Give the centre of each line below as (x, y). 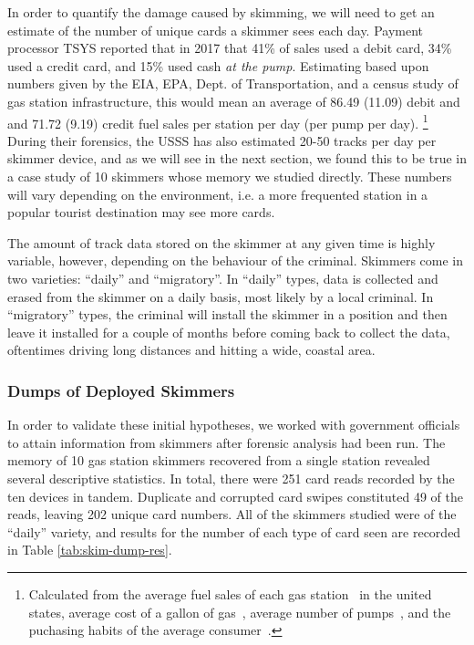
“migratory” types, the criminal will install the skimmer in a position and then (227, 314)
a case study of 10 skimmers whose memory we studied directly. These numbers (230, 176)
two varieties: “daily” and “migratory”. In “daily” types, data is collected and (223, 278)
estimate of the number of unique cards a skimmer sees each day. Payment (216, 30)
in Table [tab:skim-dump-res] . (90, 550)
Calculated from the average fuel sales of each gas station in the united (230, 593)
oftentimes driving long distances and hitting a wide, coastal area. (191, 350)
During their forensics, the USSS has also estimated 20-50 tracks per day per (222, 140)
